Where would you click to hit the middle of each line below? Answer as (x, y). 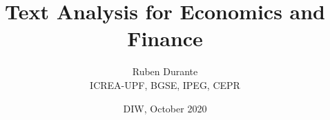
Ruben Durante (165, 71)
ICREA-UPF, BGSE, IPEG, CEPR (165, 84)
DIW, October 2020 (165, 108)
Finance (165, 38)
